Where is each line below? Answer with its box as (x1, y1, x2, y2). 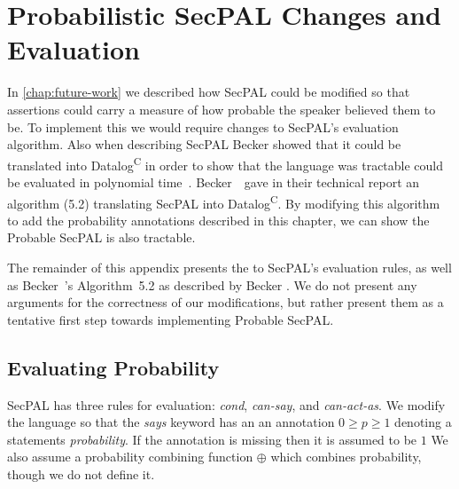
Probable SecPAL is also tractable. (7, 228, 196, 247)
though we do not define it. (7, 464, 155, 483)
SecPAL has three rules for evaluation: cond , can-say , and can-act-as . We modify (7, 395, 446, 414)
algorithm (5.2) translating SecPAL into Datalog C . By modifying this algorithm (7, 191, 440, 212)
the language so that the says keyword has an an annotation (7, 413, 335, 431)
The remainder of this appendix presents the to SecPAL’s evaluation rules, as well (7, 257, 452, 276)
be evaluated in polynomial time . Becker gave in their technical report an (7, 172, 420, 191)
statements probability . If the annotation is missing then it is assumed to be (7, 430, 417, 448)
